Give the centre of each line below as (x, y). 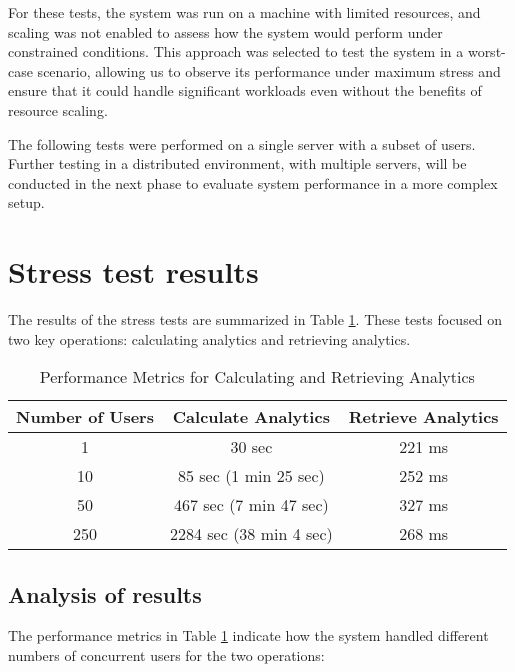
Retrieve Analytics (423, 417)
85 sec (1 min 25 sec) (251, 476)
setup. (26, 202)
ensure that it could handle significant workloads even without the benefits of (245, 90)
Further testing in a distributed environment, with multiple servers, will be (237, 163)
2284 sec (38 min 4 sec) (251, 534)
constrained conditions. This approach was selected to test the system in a (236, 51)
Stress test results (133, 271)
